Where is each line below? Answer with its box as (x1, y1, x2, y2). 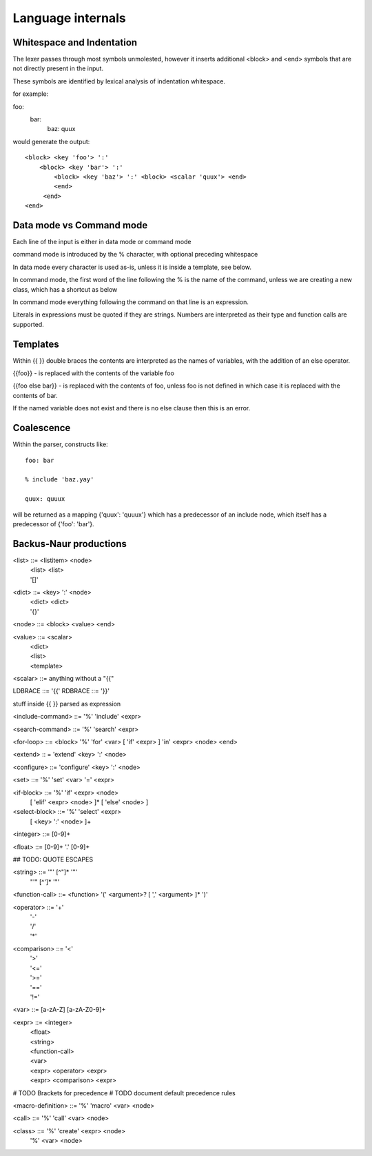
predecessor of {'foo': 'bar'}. (12, 519, 94, 528)
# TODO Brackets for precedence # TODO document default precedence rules (12, 1088, 236, 1097)
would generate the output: (12, 137, 90, 146)
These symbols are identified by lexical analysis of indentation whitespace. (12, 77, 226, 86)
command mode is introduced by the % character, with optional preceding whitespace (12, 250, 258, 259)
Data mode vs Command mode (12, 219, 148, 231)
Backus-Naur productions (12, 538, 127, 550)
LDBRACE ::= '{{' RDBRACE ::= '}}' (12, 687, 110, 695)
